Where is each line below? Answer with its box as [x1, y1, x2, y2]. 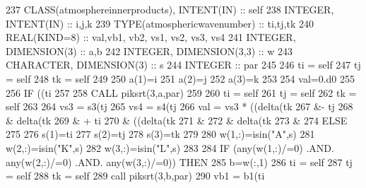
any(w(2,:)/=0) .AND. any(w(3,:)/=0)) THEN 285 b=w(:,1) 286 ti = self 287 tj [6, 154, 353, 169]
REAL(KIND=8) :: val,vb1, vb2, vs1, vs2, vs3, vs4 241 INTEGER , [6, 30, 296, 45]
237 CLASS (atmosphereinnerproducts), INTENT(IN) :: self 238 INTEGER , [6, 2, 334, 16]
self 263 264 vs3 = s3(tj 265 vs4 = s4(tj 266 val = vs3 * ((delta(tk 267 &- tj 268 [6, 99, 353, 114]
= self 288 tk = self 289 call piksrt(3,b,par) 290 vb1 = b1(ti [6, 168, 265, 183]
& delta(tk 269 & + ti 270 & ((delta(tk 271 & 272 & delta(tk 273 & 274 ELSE [6, 112, 348, 127]
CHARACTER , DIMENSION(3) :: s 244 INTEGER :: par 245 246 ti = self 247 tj [6, 57, 361, 72]
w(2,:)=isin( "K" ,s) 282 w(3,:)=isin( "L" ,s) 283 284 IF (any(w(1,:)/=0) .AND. [6, 140, 334, 155]
